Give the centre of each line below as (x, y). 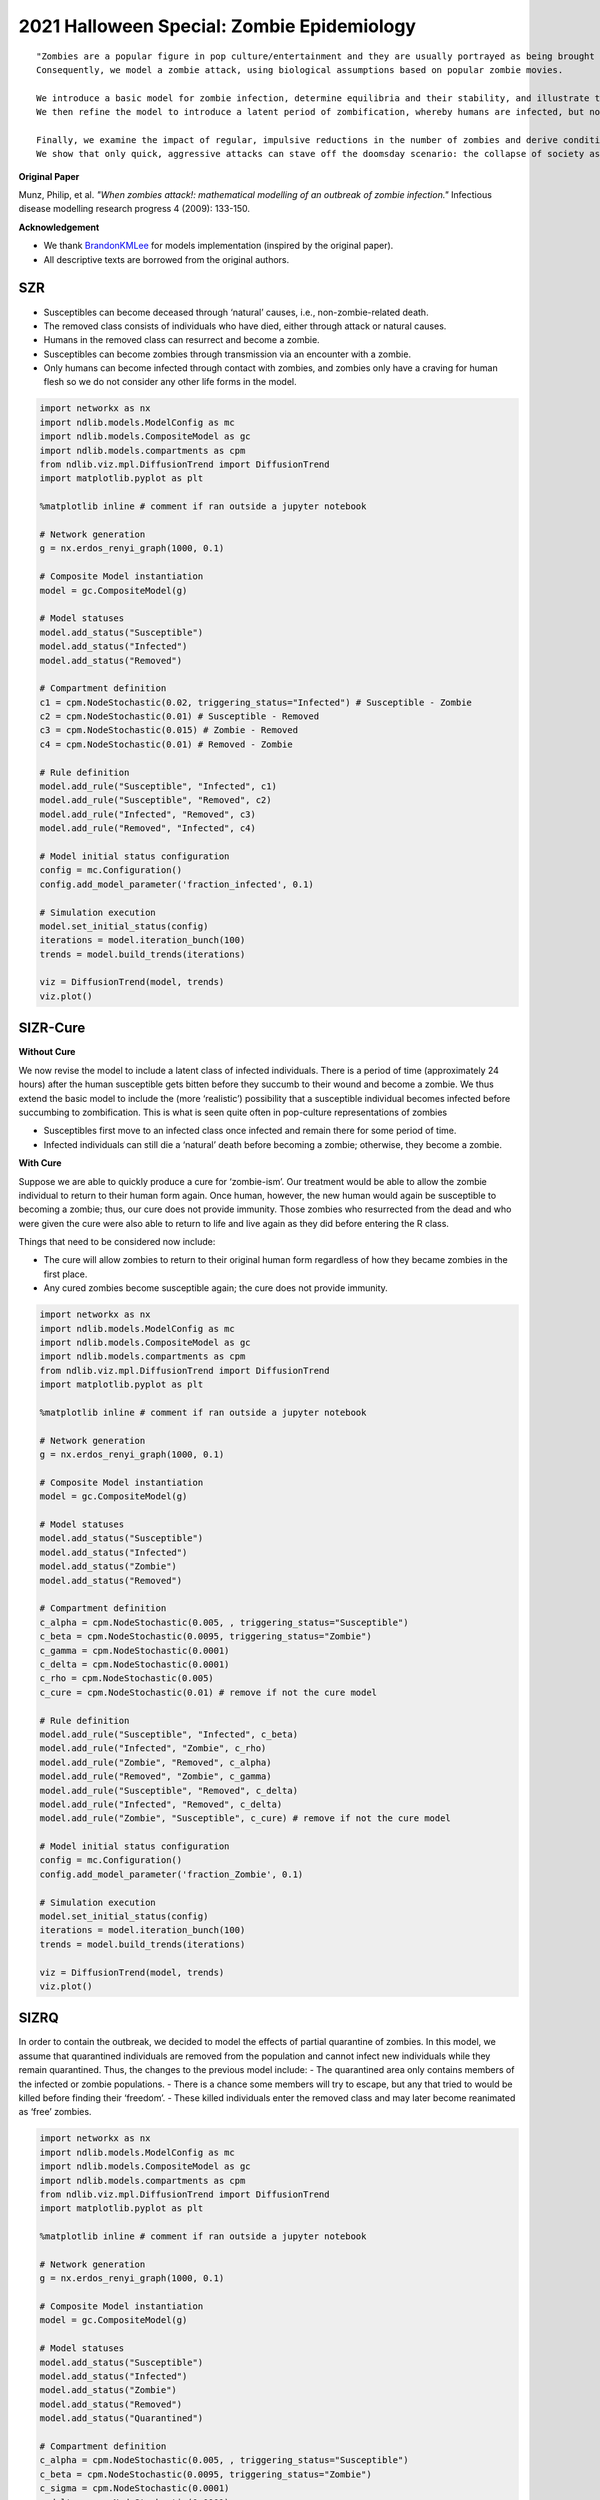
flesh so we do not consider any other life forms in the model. (170, 382)
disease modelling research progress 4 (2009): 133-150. (134, 209)
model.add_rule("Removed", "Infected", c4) (148, 828)
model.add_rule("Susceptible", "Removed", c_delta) (169, 1790)
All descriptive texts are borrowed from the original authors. (166, 259)
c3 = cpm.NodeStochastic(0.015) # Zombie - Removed (169, 730)
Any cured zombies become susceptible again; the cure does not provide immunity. (216, 1288)
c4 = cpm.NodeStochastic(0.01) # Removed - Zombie (166, 744)
